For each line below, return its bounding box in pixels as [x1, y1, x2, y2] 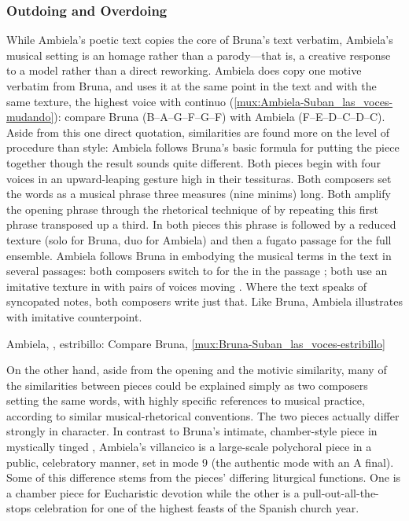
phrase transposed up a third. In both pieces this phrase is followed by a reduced [6, 216, 396, 233]
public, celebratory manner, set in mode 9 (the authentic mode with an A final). [6, 453, 394, 470]
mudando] [6, 108, 54, 125]
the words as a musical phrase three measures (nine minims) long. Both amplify [6, 185, 391, 202]
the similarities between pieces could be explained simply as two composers [6, 376, 368, 393]
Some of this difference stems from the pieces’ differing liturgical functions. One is [6, 469, 401, 486]
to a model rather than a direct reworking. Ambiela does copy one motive [6, 62, 362, 79]
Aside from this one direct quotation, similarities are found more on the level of [6, 123, 390, 140]
